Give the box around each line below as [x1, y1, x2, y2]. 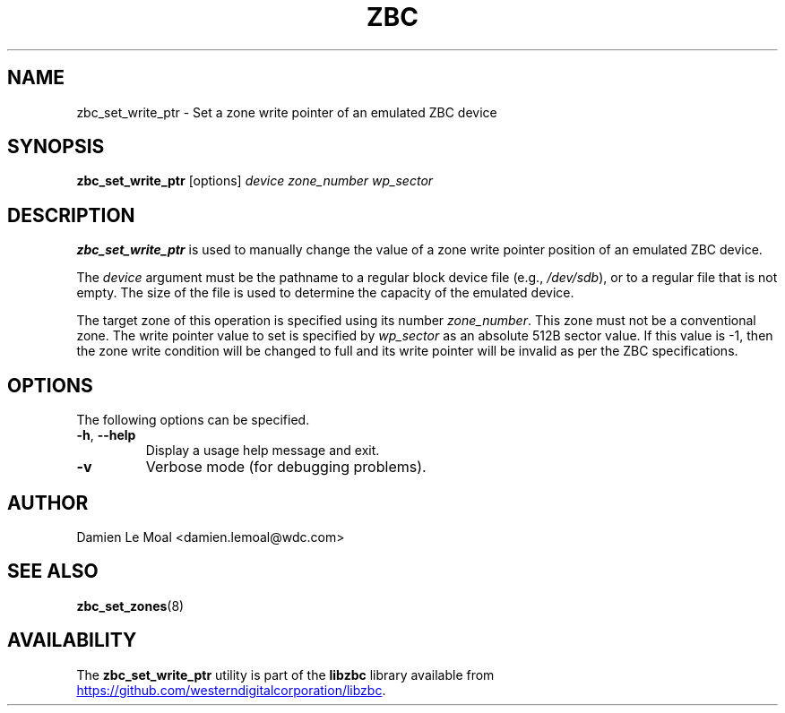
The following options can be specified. [76, 412, 310, 428]
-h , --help [76, 427, 136, 443]
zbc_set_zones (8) [76, 597, 185, 614]
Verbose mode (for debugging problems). [145, 458, 427, 477]
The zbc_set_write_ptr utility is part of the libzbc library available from [76, 666, 495, 683]
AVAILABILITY [7, 629, 137, 652]
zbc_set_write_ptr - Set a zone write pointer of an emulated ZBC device [76, 104, 497, 120]
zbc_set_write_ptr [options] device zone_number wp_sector [76, 173, 434, 189]
